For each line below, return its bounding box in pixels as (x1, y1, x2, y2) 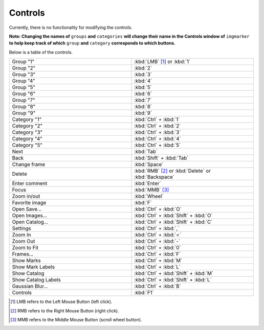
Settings (12, 225, 31, 232)
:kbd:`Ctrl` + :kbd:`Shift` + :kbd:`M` (134, 270, 214, 277)
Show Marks (12, 257, 41, 264)
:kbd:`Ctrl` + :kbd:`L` (134, 263, 181, 270)
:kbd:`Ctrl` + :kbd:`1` (134, 116, 180, 123)
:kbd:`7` (134, 97, 152, 104)
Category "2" (12, 122, 43, 129)
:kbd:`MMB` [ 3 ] (134, 187, 169, 193)
